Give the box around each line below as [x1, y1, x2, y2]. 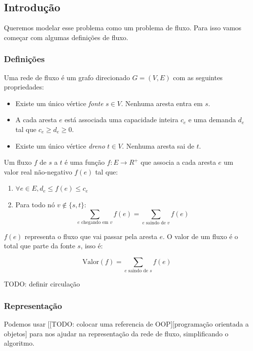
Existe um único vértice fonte [15, 98, 104, 108]
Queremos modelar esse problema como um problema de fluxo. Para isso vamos [4, 22, 242, 33]
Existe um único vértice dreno [15, 140, 105, 151]
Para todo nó [15, 199, 55, 209]
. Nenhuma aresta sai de [122, 140, 194, 151]
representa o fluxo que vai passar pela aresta [24, 231, 158, 241]
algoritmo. [4, 338, 35, 348]
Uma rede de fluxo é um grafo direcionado [4, 72, 130, 82]
